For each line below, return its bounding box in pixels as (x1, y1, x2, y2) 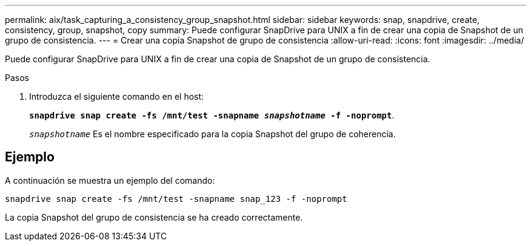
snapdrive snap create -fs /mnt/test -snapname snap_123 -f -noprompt (5, 193, 347, 204)
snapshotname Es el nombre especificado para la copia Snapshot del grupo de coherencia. (29, 129, 396, 139)
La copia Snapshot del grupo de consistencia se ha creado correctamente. (5, 212, 303, 222)
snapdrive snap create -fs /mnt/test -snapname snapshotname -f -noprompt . (29, 110, 395, 120)
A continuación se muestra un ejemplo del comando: (5, 175, 215, 186)
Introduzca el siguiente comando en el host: (29, 91, 204, 102)
